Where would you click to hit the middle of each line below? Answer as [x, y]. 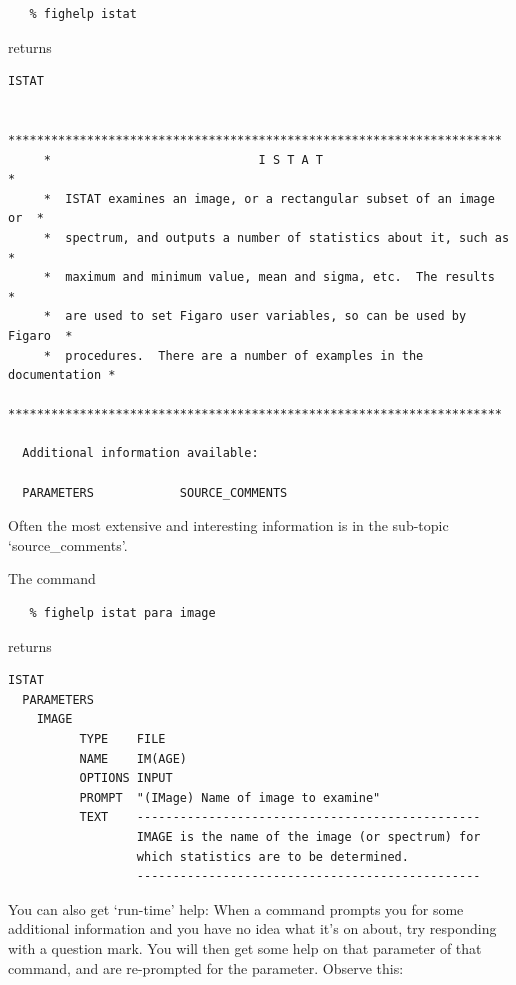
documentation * [62, 375]
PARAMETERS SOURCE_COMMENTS [155, 492]
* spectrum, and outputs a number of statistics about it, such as [276, 237]
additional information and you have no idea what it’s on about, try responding [252, 928]
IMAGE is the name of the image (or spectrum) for [308, 836]
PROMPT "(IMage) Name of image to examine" [230, 797]
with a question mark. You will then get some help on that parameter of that [245, 947]
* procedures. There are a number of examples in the [233, 355]
